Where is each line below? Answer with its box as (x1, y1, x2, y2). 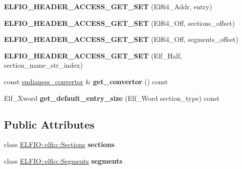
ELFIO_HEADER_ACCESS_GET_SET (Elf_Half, (4, 50, 182, 60)
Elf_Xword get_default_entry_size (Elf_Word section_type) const (4, 93, 220, 103)
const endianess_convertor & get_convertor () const (4, 76, 168, 86)
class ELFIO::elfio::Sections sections (4, 139, 115, 150)
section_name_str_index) (4, 60, 83, 70)
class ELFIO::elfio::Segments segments (4, 155, 123, 166)
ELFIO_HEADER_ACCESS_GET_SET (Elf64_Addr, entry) (4, 1, 212, 11)
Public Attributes (4, 116, 95, 131)
